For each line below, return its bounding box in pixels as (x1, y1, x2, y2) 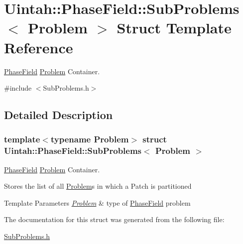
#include (4, 83, 32, 93)
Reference (4, 37, 73, 57)
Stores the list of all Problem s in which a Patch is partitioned (4, 181, 192, 191)
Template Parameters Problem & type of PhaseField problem (4, 197, 191, 208)
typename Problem (50, 133, 129, 145)
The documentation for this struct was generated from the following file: (4, 214, 225, 225)
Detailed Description (4, 107, 113, 122)
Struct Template (117, 17, 232, 38)
